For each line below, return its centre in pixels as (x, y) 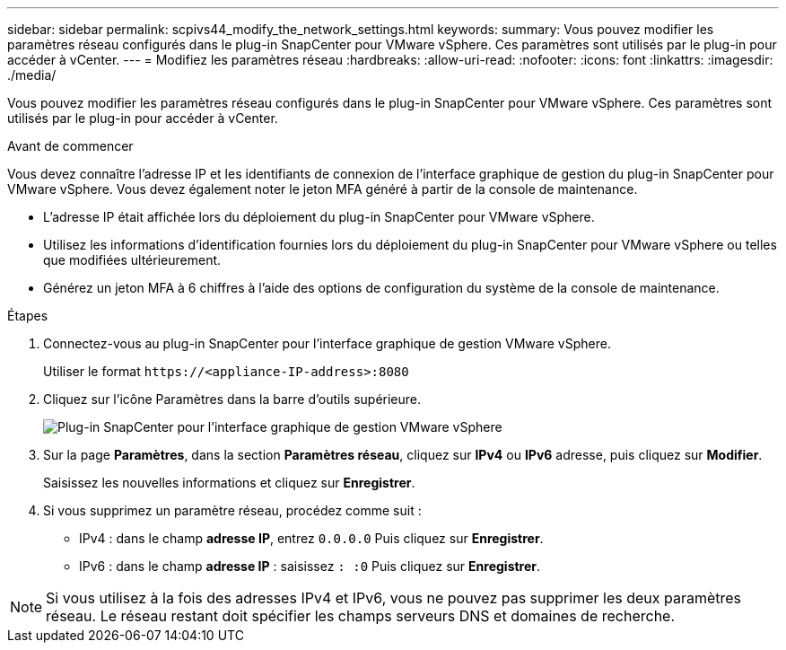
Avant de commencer (70, 146)
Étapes (28, 316)
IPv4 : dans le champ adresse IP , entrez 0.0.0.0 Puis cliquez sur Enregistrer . (311, 538)
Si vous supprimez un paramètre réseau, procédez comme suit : (232, 510)
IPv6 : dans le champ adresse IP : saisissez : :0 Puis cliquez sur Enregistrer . (310, 566)
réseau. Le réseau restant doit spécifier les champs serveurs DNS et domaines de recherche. (361, 616)
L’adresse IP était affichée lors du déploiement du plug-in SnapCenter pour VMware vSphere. (319, 217)
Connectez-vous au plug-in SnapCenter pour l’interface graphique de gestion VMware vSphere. (327, 343)
